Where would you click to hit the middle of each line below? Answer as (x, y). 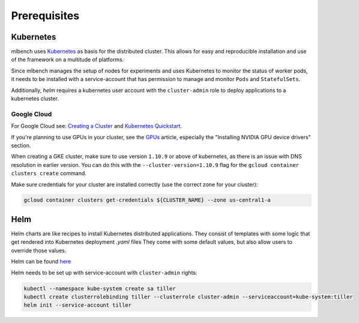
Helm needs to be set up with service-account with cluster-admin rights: (104, 273)
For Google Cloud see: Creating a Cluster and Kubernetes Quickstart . (97, 126)
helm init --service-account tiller (78, 305)
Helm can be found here (41, 262)
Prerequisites (45, 16)
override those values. (39, 250)
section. (21, 145)
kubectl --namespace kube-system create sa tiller (100, 288)
